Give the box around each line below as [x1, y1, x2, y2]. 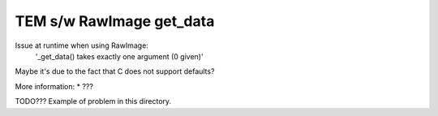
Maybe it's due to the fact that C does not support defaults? [15, 67, 215, 76]
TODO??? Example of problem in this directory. [15, 97, 172, 106]
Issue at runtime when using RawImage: [15, 41, 149, 50]
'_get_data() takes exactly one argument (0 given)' [35, 51, 204, 61]
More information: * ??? [15, 81, 93, 91]
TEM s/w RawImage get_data [15, 12, 215, 30]
